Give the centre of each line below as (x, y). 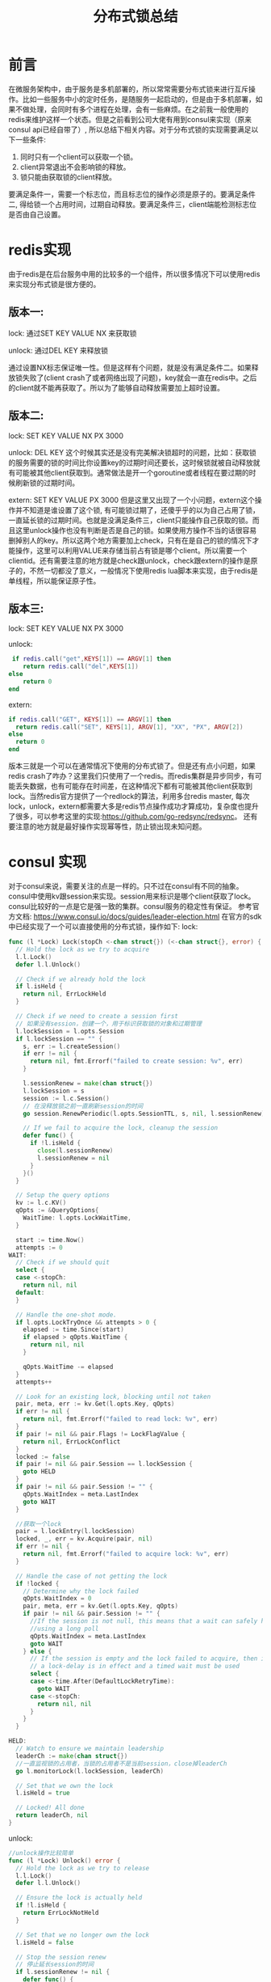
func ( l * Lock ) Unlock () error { (65, 1861)
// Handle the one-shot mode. (66, 1315)
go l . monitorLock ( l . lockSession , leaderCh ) (90, 1771)
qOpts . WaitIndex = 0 (57, 1599)
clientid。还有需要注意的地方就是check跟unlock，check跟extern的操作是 (130, 560)
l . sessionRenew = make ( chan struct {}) (88, 1084)
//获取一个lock (39, 1524)
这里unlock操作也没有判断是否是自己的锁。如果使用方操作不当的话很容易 (136, 530)
